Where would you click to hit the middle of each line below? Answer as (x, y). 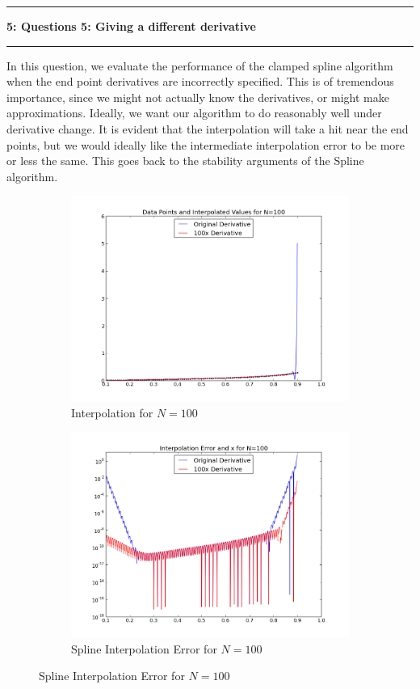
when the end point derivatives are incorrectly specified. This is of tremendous (200, 81)
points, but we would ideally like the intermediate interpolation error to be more (206, 144)
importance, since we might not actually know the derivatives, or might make (198, 97)
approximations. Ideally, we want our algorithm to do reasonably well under (194, 113)
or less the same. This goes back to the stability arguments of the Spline (185, 161)
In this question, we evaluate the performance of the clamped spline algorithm (200, 65)
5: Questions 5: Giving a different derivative (131, 26)
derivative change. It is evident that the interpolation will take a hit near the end (208, 128)
